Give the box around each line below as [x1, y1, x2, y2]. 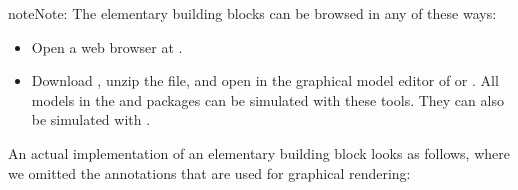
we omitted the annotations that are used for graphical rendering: [8, 162, 411, 183]
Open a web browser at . [31, 36, 183, 57]
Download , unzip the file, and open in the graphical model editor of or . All [31, 70, 499, 91]
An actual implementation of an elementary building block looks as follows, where [8, 142, 510, 163]
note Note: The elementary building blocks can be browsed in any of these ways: [8, 3, 497, 23]
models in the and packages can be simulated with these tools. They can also [31, 89, 504, 110]
